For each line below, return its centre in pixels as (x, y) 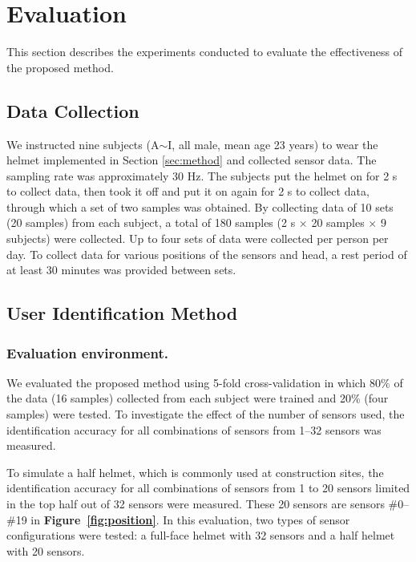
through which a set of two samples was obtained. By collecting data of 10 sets (200, 206)
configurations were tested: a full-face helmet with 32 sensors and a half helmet (201, 535)
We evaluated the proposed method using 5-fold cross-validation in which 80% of (205, 382)
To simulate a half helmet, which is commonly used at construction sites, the (195, 472)
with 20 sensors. (46, 550)
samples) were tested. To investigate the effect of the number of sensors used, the (206, 414)
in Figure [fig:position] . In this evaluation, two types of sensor (190, 519)
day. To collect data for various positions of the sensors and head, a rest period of (207, 254)
